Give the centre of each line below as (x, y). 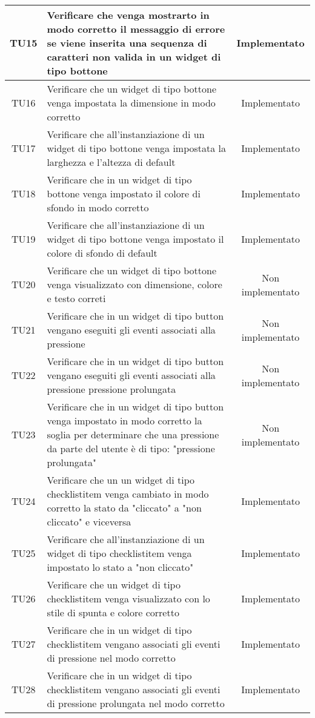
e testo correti (76, 298)
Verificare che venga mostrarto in (128, 15)
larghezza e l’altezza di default (111, 162)
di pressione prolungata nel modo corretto (136, 703)
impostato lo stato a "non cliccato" (120, 567)
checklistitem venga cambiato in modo (128, 494)
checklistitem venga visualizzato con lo (128, 598)
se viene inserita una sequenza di (127, 43)
